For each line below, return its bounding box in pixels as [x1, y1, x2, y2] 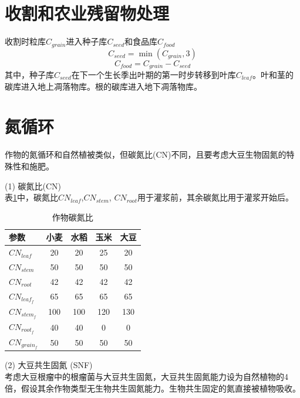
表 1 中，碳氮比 [5, 191, 58, 203]
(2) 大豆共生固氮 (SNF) [5, 359, 93, 371]
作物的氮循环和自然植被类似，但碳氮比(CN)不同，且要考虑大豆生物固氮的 [5, 148, 286, 161]
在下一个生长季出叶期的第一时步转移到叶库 [71, 69, 236, 81]
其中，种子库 [5, 69, 54, 81]
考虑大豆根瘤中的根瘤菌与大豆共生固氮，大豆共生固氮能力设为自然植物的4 [5, 370, 288, 382]
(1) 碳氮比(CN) [5, 179, 62, 192]
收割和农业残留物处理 [5, 1, 170, 25]
